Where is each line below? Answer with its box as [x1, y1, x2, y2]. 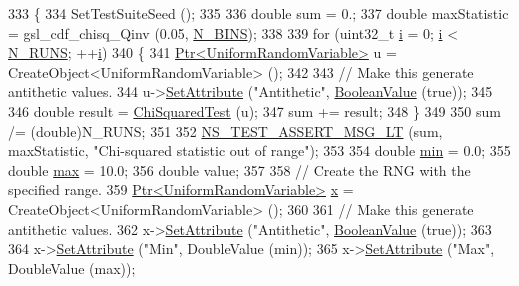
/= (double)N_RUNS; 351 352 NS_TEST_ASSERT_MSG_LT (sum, [8, 120, 443, 141]
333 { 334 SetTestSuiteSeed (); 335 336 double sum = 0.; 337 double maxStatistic [8, 3, 509, 23]
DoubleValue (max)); [8, 257, 136, 278]
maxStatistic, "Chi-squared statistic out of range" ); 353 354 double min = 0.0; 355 [8, 140, 511, 161]
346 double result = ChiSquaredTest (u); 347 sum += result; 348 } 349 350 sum [8, 100, 501, 121]
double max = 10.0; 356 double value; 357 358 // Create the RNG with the [8, 159, 471, 180]
